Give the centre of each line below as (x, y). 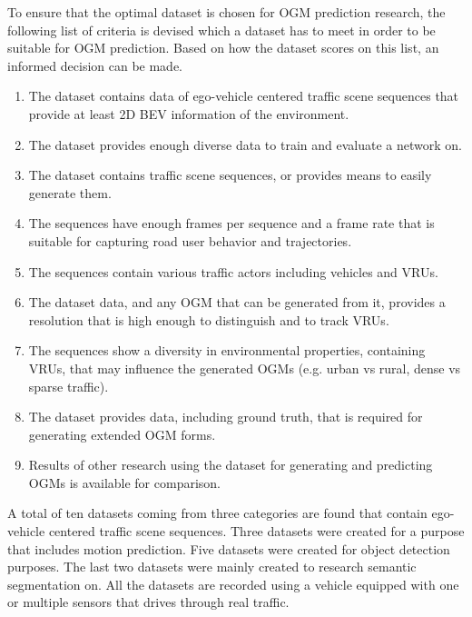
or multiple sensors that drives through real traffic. (148, 602)
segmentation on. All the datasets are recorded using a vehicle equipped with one (233, 584)
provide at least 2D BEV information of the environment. (189, 113)
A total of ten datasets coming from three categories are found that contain (217, 513)
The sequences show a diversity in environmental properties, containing (227, 350)
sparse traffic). (69, 386)
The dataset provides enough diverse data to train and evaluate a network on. (245, 144)
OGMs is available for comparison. (125, 482)
